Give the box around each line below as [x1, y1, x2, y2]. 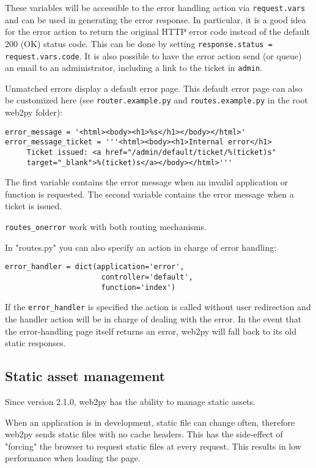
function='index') [101, 283, 176, 292]
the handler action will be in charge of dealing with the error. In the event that [5, 312, 302, 325]
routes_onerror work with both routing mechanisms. [5, 220, 207, 233]
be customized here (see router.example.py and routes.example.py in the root [5, 94, 308, 106]
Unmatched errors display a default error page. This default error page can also [5, 81, 303, 94]
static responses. [5, 336, 66, 349]
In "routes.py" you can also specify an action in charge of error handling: [5, 240, 277, 253]
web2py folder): [5, 106, 63, 119]
